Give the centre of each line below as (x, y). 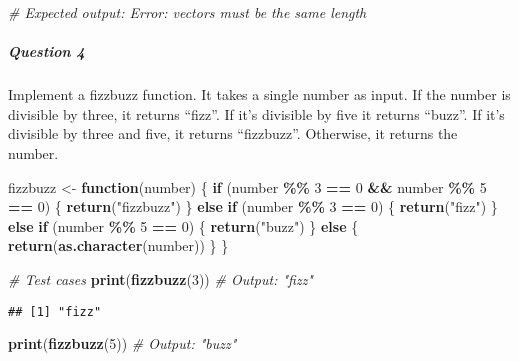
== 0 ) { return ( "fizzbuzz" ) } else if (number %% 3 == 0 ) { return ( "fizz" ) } (253, 206)
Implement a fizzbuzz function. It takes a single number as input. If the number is (259, 94)
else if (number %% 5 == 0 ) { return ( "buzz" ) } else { (183, 225)
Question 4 (46, 51)
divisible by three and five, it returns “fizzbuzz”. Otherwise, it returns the (233, 133)
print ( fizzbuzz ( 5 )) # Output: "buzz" (122, 343)
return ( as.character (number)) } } (118, 245)
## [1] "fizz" (55, 311)
